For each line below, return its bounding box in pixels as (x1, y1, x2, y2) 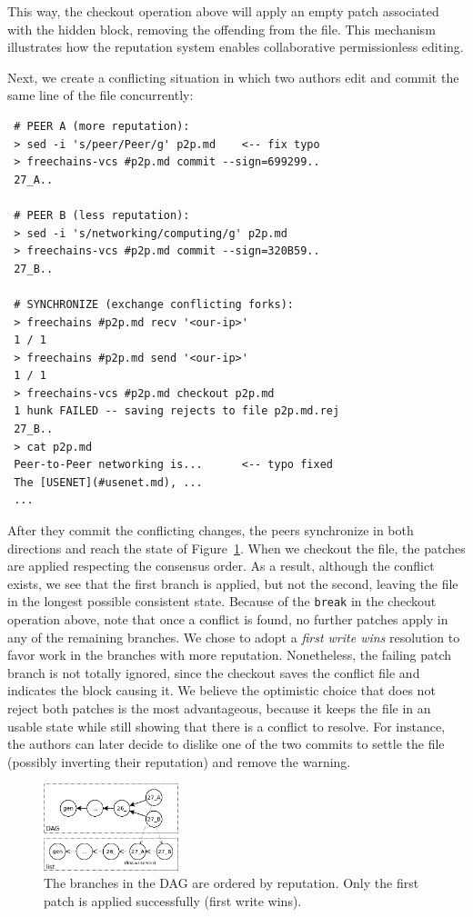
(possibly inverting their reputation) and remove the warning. (7, 752, 351, 771)
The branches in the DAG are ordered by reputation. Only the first (44, 873, 419, 892)
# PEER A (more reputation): (14, 119, 190, 133)
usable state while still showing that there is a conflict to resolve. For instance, (7, 716, 446, 735)
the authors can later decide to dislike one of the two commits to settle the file (7, 734, 445, 753)
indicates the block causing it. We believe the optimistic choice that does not (7, 681, 436, 700)
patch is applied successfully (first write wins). (44, 891, 302, 910)
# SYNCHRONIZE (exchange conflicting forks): (14, 297, 294, 311)
